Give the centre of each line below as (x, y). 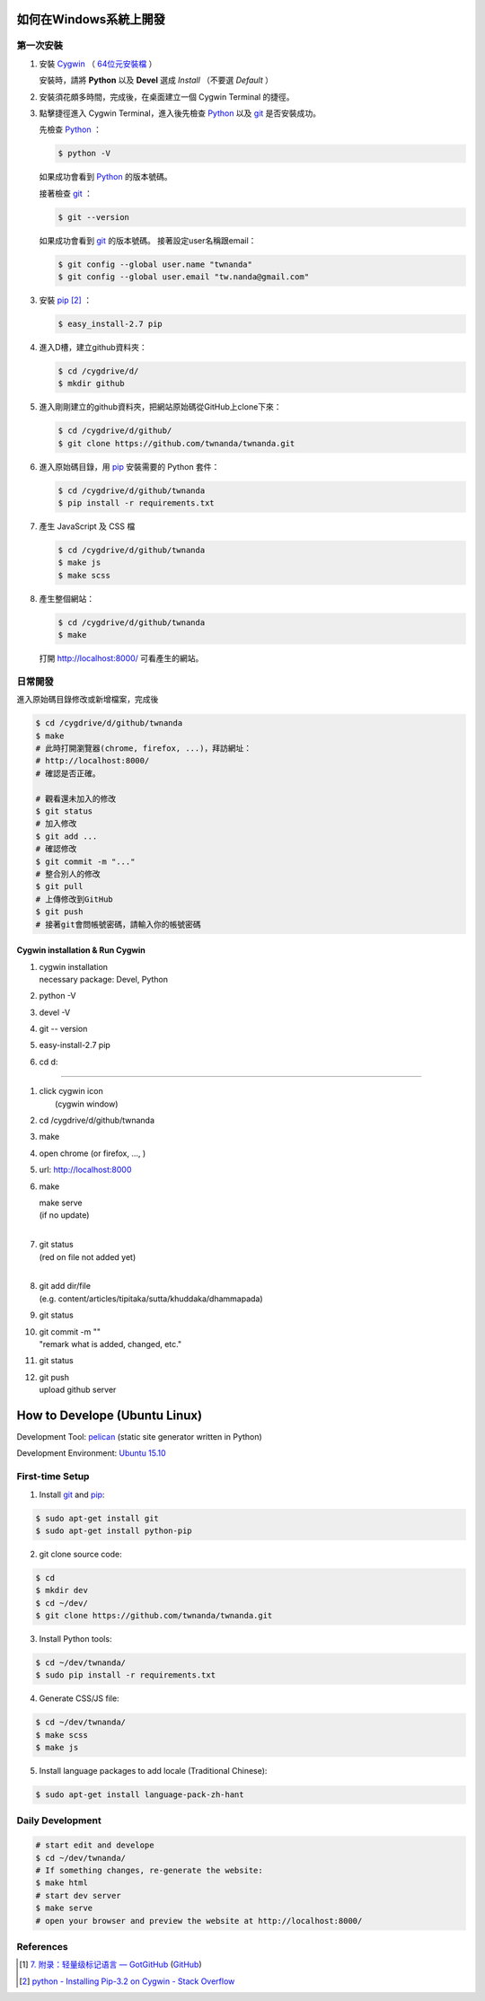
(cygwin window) (87, 1104)
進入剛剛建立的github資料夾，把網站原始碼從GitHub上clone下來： (160, 407)
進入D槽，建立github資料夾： (93, 347)
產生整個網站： (66, 598)
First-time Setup (53, 1477)
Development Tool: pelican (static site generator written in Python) (139, 1436)
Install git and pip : (72, 1494)
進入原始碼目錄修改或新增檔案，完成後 (88, 700)
